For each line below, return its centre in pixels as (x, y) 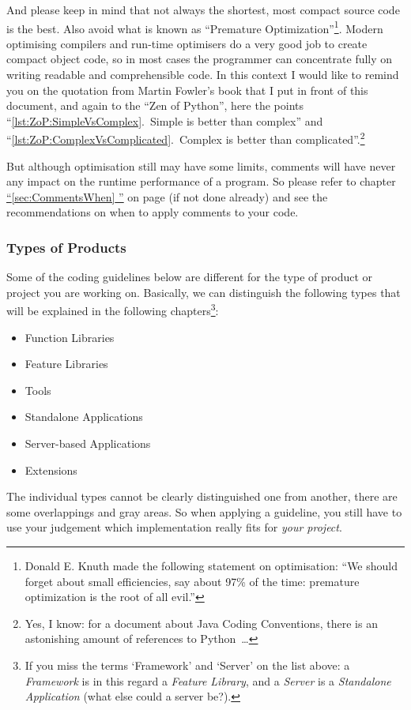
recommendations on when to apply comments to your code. (153, 212)
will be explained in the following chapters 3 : (113, 310)
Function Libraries (70, 337)
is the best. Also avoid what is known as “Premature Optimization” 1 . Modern (195, 27)
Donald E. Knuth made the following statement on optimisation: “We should (211, 566)
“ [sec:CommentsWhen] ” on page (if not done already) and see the (167, 196)
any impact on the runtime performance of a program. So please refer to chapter (201, 181)
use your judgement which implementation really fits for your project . (174, 527)
